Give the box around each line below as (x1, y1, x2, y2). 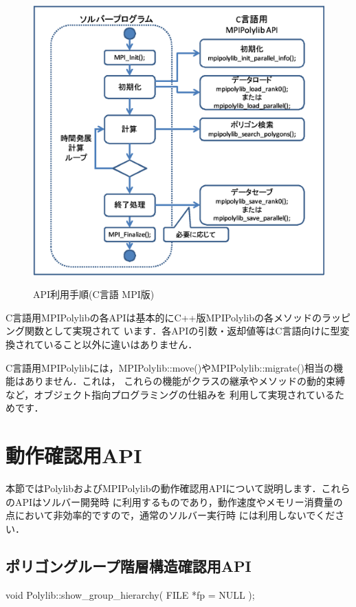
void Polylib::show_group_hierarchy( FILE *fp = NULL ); (5, 587, 255, 601)
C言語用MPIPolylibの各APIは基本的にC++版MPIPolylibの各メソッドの (5, 310, 322, 324)
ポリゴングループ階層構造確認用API (5, 555, 252, 576)
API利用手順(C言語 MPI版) (33, 287, 155, 301)
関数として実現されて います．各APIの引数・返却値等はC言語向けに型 (24, 323, 340, 338)
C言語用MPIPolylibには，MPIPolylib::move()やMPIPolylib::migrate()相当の (5, 360, 333, 374)
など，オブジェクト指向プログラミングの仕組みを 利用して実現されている (5, 387, 335, 401)
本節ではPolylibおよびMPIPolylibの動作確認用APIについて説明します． (5, 481, 322, 496)
